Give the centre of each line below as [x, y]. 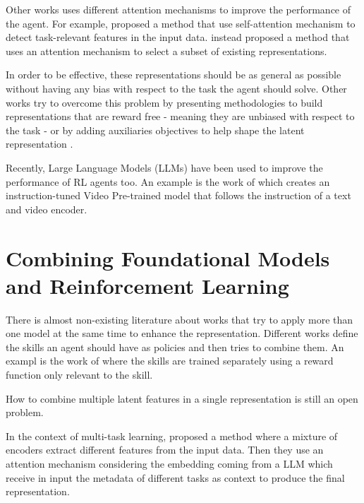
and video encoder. [47, 209]
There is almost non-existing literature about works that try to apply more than [180, 319]
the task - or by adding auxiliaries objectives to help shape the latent [155, 130]
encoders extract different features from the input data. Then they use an [165, 450]
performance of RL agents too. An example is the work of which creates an [168, 181]
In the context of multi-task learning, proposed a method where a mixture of [172, 436]
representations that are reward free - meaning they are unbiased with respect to [180, 116]
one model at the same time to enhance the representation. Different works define [182, 333]
